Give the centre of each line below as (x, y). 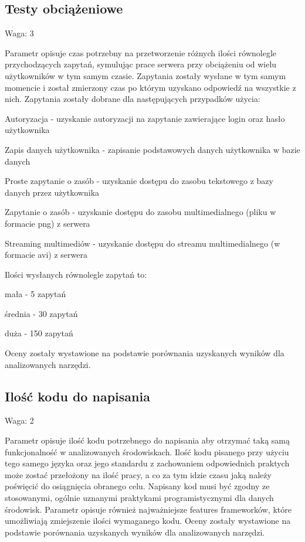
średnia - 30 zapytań (41, 313)
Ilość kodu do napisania (77, 396)
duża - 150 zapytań (39, 333)
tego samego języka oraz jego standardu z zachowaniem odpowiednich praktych (147, 463)
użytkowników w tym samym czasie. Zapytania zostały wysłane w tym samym (145, 75)
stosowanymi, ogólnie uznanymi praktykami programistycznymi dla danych (139, 498)
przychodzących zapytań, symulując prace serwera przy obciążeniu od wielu (141, 64)
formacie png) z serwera (48, 223)
